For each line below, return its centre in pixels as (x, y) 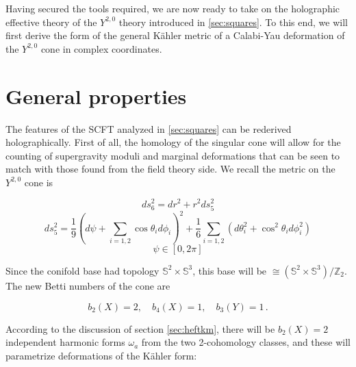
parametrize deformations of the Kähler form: (101, 355)
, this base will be (230, 270)
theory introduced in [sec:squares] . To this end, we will (233, 22)
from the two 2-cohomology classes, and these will (246, 342)
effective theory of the (51, 22)
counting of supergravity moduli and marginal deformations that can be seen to (173, 155)
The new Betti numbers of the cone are (88, 285)
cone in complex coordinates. (101, 48)
